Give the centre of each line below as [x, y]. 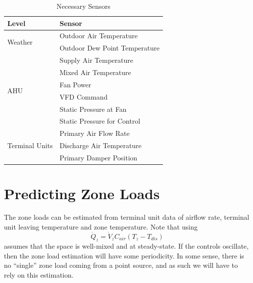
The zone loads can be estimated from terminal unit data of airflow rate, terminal [127, 217]
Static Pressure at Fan [93, 109]
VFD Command [83, 96]
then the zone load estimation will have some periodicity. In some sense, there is [124, 255]
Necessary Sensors [83, 6]
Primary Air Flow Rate [94, 133]
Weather [20, 41]
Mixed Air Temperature [95, 72]
